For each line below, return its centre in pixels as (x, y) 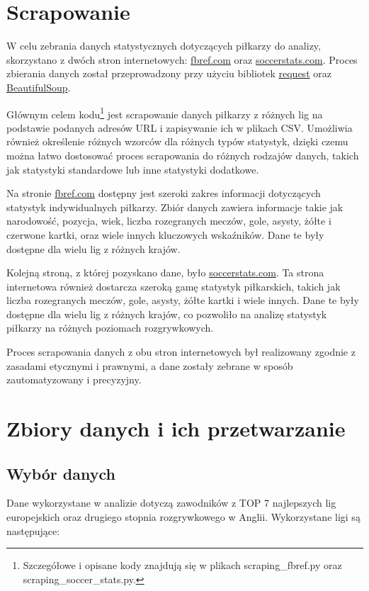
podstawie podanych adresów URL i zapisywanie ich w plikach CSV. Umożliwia (180, 127)
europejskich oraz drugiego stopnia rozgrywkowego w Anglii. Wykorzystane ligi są (183, 517)
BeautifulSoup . (39, 87)
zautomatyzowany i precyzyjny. (74, 379)
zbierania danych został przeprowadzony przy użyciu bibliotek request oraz (169, 73)
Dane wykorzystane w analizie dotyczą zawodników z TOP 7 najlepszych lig (171, 503)
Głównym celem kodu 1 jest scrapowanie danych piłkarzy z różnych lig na (165, 113)
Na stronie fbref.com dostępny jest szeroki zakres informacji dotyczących (164, 193)
